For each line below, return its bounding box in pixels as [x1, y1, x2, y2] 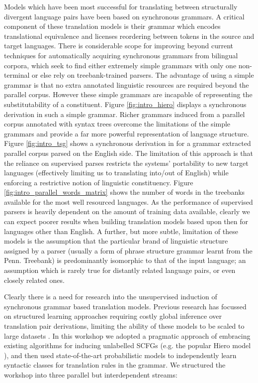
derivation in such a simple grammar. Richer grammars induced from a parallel [4, 109, 245, 119]
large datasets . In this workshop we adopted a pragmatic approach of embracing [4, 330, 251, 341]
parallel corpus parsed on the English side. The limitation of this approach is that [4, 147, 253, 158]
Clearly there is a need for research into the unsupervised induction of [4, 291, 217, 302]
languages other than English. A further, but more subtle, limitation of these [4, 226, 238, 236]
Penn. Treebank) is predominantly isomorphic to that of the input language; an [4, 255, 246, 265]
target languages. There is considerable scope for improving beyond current [4, 40, 234, 51]
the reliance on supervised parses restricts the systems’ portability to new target [4, 157, 249, 168]
